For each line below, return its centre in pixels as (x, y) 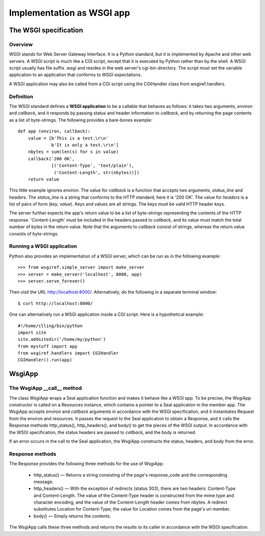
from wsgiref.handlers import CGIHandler (68, 353)
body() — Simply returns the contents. (72, 516)
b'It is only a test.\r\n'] (85, 145)
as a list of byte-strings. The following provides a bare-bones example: (81, 120)
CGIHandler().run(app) (45, 360)
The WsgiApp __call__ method (45, 388)
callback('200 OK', (51, 159)
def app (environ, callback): (54, 131)
